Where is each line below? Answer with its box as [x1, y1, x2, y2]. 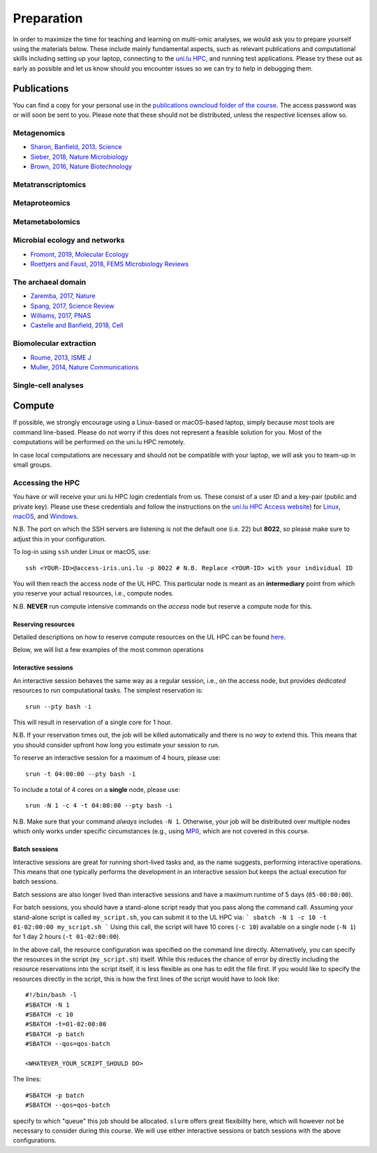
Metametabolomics [13, 217, 80, 227]
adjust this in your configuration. [13, 535, 106, 543]
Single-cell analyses [13, 380, 84, 390]
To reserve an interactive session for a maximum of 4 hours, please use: [13, 754, 221, 762]
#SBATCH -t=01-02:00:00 [25, 1020, 107, 1028]
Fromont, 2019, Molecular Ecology [30, 250, 129, 258]
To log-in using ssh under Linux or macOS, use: [13, 548, 151, 556]
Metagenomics [13, 128, 66, 138]
